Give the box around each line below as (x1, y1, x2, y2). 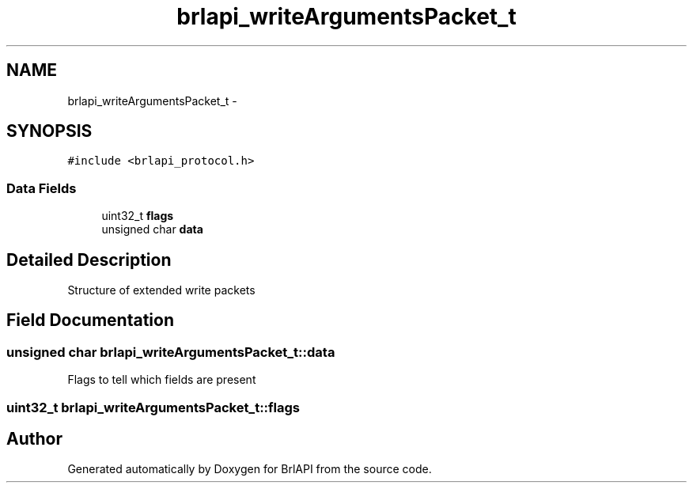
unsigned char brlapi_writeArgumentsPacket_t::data (6, 343, 335, 360)
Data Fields (6, 180, 77, 196)
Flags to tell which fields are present (67, 373, 256, 387)
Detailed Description (6, 249, 172, 270)
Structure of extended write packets (67, 283, 256, 298)
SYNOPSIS (6, 121, 93, 142)
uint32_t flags (101, 209, 174, 223)
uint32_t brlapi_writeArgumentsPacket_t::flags (6, 399, 301, 415)
